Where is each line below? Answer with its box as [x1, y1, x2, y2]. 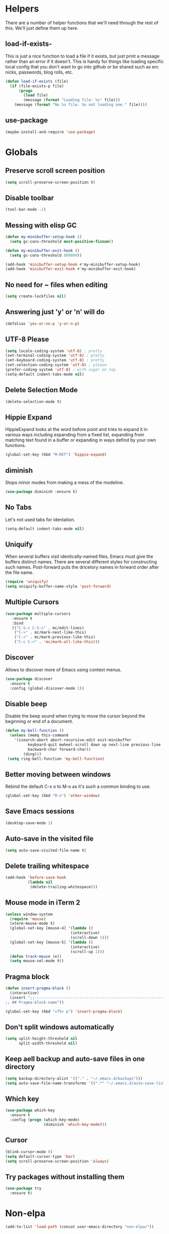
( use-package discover [5, 676, 53, 681]
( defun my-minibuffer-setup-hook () [5, 235, 82, 240]
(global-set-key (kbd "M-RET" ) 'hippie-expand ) [5, 452, 107, 457]
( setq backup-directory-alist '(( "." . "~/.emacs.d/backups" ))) [5, 1076, 143, 1081]
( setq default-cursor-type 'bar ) [5, 1154, 75, 1159]
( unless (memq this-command [10, 733, 69, 738]
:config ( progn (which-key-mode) [10, 1117, 80, 1123]
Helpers [5, 3, 39, 15]
